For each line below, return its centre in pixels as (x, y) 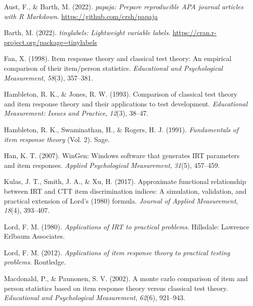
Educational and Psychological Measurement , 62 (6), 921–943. (95, 297)
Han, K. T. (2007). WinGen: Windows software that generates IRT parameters (122, 155)
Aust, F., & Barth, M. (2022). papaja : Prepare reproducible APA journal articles (124, 6)
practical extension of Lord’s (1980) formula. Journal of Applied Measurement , (121, 200)
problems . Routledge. (35, 262)
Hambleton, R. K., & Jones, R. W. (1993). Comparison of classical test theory (121, 94)
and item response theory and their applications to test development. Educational (126, 103)
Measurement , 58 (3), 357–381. (49, 77)
